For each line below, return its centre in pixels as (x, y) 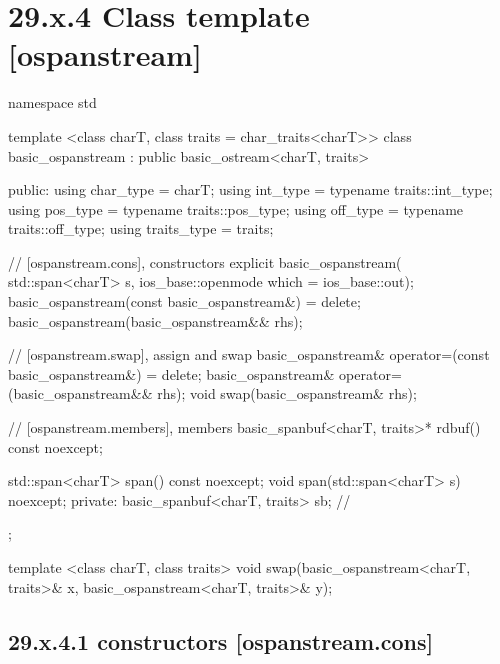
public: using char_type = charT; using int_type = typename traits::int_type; (250, 189)
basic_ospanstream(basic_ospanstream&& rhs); (155, 320)
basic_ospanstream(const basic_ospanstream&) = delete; (184, 301)
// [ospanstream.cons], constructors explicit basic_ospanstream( (205, 261)
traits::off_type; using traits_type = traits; (141, 228)
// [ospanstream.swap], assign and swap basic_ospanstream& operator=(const (249, 354)
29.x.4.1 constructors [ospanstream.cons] (221, 640)
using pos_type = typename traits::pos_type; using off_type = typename (236, 208)
